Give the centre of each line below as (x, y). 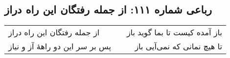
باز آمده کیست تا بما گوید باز (174, 32)
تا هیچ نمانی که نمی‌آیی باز (178, 46)
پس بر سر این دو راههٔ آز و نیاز (60, 46)
